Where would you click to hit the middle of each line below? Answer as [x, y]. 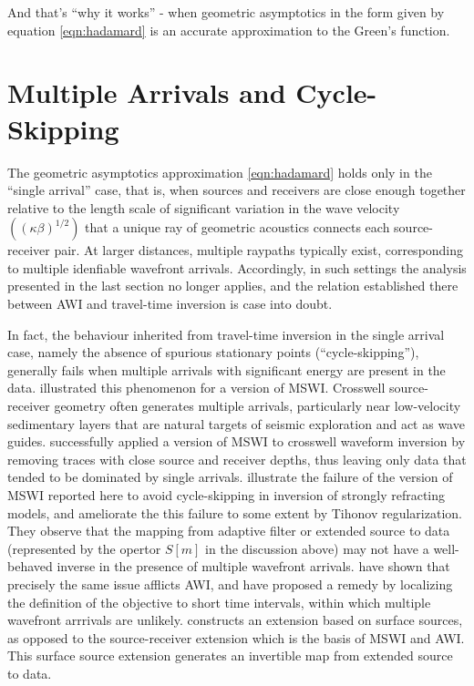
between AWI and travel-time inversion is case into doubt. [170, 304]
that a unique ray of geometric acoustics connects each [237, 227]
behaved [30, 566]
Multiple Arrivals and [147, 92]
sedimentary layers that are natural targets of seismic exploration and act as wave [236, 423]
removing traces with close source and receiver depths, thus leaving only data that [237, 459]
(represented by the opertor [84, 548]
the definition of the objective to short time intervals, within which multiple [219, 602]
